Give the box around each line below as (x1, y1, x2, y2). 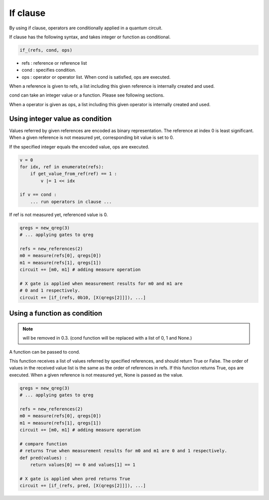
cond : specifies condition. (21, 67, 77, 73)
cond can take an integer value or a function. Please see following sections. (9, 92, 164, 98)
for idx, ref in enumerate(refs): (19, 164, 104, 169)
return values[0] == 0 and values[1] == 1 (30, 462, 135, 468)
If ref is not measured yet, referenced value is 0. (9, 212, 108, 218)
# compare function (19, 441, 67, 447)
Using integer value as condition (9, 115, 112, 123)
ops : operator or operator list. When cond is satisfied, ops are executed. (21, 74, 171, 80)
